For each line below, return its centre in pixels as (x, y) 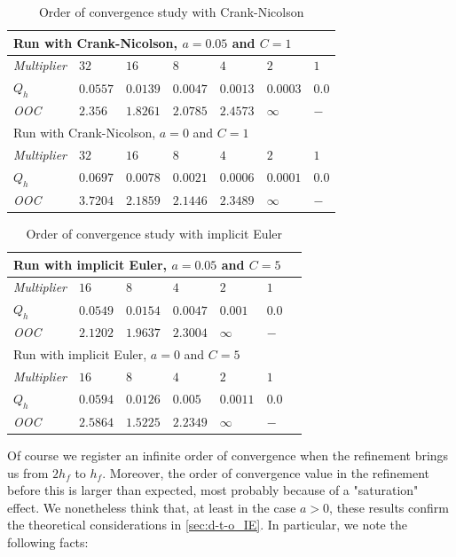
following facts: (48, 541)
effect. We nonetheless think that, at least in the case (152, 507)
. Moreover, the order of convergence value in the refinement (266, 472)
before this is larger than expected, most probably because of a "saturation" (213, 490)
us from (28, 472)
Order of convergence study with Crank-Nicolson (171, 12)
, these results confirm (389, 507)
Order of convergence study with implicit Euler (154, 233)
